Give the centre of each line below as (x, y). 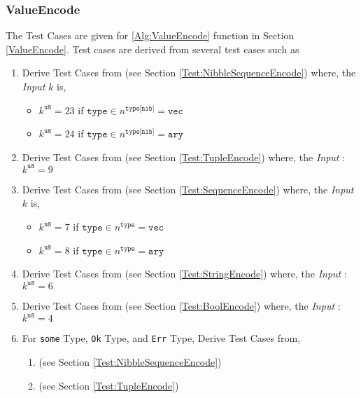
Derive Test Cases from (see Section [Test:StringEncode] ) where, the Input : (184, 274)
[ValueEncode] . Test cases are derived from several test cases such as (153, 49)
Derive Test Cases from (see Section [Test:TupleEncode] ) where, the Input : (184, 157)
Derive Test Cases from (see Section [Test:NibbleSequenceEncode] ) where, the (189, 73)
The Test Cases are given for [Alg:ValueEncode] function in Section (150, 35)
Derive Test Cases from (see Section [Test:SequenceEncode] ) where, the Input (188, 189)
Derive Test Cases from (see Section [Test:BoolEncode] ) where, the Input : (181, 306)
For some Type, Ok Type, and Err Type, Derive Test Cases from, (161, 338)
